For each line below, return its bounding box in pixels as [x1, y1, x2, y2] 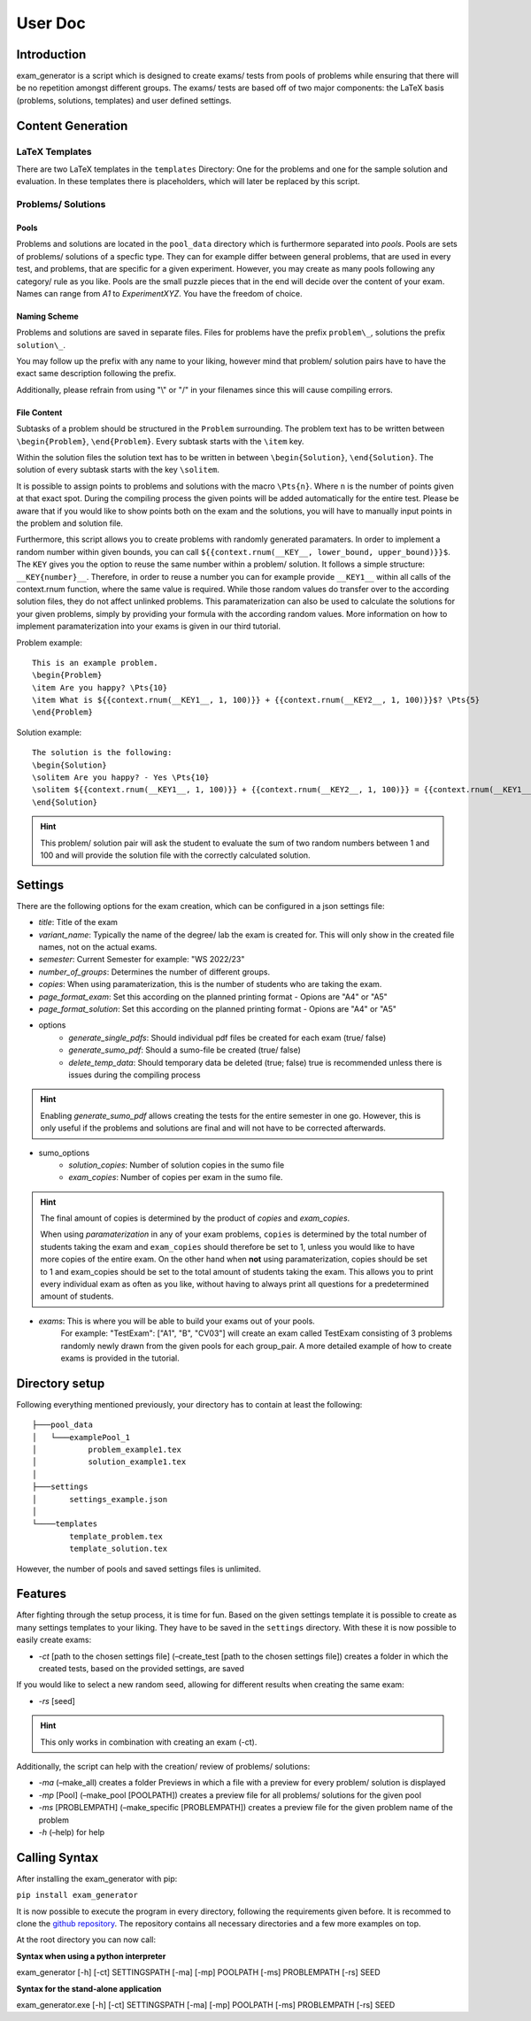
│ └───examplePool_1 [32, 1432, 131, 1442]
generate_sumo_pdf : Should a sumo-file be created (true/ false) [68, 1045, 301, 1055]
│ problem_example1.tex [32, 1445, 181, 1455]
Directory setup [16, 1376, 105, 1391]
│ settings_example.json [32, 1494, 168, 1504]
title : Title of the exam [38, 917, 119, 928]
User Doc [16, 13, 86, 33]
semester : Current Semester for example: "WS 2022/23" [38, 954, 245, 965]
